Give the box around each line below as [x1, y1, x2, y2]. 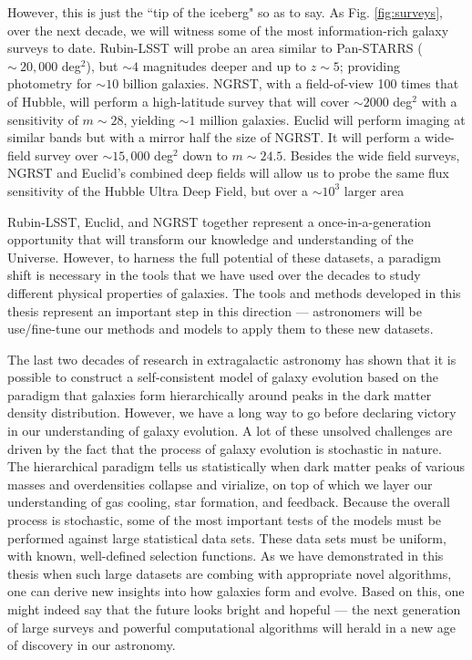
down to [182, 145, 228, 164]
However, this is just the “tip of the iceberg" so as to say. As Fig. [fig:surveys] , [7, 3, 443, 21]
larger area [344, 180, 405, 200]
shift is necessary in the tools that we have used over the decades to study [7, 265, 421, 284]
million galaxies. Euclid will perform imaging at [200, 109, 466, 129]
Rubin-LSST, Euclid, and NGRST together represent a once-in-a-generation [7, 211, 432, 231]
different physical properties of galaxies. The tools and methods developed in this [7, 283, 461, 302]
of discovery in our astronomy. [7, 635, 176, 655]
